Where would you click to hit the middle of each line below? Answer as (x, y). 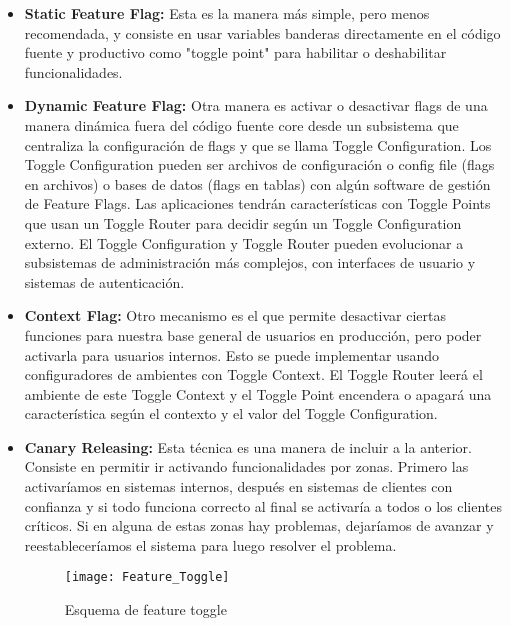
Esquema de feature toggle (145, 609)
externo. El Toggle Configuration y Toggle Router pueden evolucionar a (244, 242)
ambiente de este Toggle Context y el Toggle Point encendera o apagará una (258, 393)
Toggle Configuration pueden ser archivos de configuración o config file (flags (259, 164)
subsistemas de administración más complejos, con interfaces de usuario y (250, 262)
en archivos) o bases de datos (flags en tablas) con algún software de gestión (257, 183)
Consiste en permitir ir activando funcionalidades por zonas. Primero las (246, 466)
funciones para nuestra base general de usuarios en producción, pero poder (253, 334)
